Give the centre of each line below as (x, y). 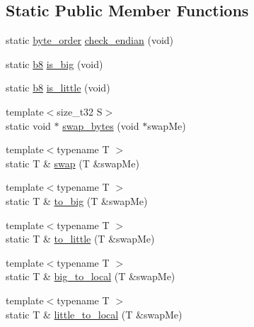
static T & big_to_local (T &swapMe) (91, 276)
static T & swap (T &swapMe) (73, 163)
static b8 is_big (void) (54, 63)
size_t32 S (80, 111)
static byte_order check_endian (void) (90, 40)
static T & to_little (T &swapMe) (80, 239)
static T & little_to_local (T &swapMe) (94, 314)
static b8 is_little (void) (58, 88)
